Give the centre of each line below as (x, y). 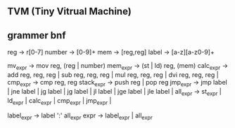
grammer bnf (37, 35)
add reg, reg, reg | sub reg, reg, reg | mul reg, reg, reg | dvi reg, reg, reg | (113, 75)
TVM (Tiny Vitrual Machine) (69, 12)
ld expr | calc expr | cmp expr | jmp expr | (59, 101)
